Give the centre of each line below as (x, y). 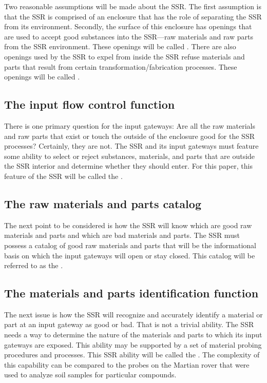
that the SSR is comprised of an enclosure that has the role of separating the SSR (133, 16)
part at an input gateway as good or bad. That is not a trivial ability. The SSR (129, 324)
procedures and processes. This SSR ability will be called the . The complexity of (132, 355)
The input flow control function (90, 104)
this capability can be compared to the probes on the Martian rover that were (127, 364)
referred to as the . (34, 265)
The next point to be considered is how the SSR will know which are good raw (128, 225)
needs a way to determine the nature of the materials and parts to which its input (133, 335)
